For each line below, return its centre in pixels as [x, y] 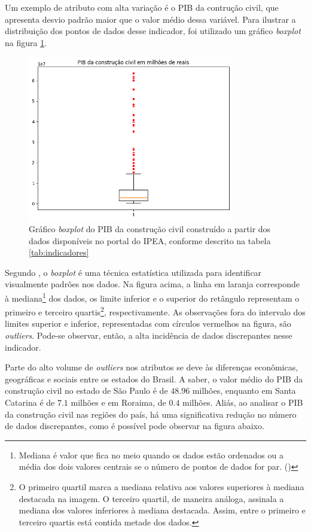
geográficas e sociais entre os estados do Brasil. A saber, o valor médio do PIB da [154, 379]
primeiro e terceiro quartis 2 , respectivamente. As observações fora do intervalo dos [155, 311]
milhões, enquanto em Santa [244, 390]
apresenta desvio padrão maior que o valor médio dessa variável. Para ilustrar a [150, 19]
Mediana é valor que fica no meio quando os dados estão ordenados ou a [151, 455]
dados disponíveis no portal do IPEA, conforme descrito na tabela [150, 240]
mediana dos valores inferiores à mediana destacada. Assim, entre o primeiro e [162, 510]
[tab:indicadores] [59, 252]
